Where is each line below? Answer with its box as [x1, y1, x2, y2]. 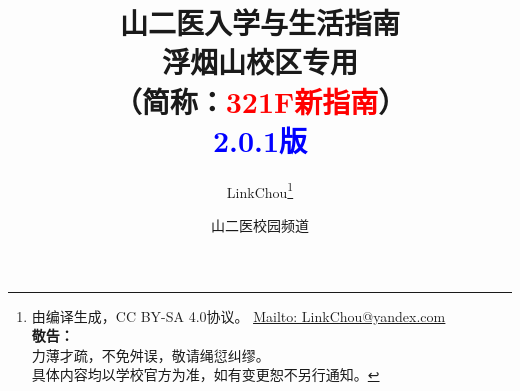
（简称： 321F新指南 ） [113, 80, 407, 121]
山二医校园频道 [211, 214, 309, 235]
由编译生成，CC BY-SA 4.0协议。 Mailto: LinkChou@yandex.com [31, 305, 446, 326]
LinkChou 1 [226, 178, 294, 202]
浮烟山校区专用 [161, 41, 358, 82]
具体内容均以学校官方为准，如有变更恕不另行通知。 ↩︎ [31, 364, 380, 385]
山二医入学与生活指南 [119, 2, 400, 43]
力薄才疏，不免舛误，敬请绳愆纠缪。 [31, 344, 270, 365]
